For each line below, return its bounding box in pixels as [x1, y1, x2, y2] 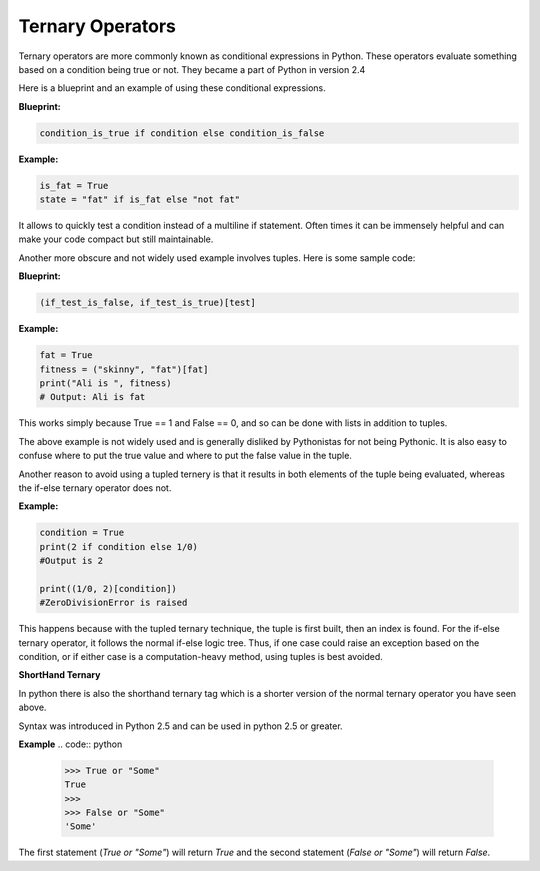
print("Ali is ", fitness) [39, 377, 172, 389]
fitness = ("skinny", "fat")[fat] [39, 363, 209, 375]
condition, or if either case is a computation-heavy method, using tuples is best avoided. [18, 650, 384, 662]
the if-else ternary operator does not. [18, 481, 172, 494]
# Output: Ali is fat [39, 391, 146, 403]
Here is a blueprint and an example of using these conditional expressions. [18, 82, 327, 94]
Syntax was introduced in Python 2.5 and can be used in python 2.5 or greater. [18, 720, 344, 732]
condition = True [39, 527, 125, 539]
